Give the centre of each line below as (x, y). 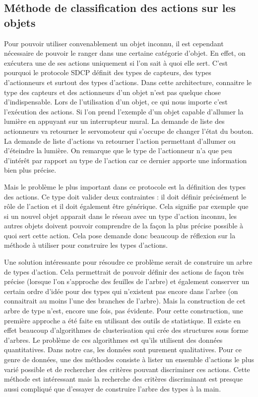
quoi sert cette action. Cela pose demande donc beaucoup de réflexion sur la (120, 235)
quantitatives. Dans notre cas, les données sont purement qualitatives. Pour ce (123, 349)
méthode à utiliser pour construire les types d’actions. (86, 245)
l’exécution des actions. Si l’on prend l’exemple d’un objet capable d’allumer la (124, 111)
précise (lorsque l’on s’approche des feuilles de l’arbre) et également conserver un (127, 281)
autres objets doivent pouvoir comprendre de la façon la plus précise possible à (124, 226)
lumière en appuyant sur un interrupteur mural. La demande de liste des (114, 121)
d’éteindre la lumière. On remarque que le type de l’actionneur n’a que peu (118, 150)
